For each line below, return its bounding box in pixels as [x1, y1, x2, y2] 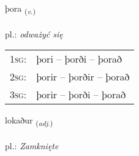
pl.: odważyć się [5, 27, 63, 40]
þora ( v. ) [5, 2, 36, 16]
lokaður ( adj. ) [5, 114, 53, 128]
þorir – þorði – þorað [36, 87, 126, 102]
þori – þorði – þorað [36, 52, 122, 66]
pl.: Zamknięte [5, 139, 59, 152]
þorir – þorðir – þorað [36, 69, 130, 84]
